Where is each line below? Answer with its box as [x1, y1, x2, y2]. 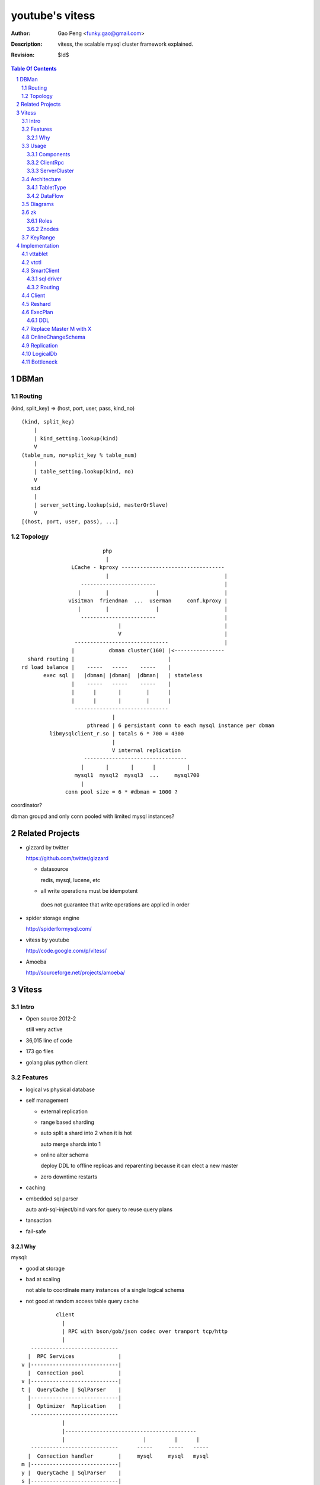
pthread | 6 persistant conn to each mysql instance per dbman [87, 722, 275, 729]
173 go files [25, 1048, 54, 1055]
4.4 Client [21, 292, 46, 299]
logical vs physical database [25, 1086, 95, 1093]
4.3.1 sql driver [27, 275, 62, 282]
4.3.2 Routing [27, 283, 59, 290]
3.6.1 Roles [27, 217, 53, 224]
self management [25, 1097, 69, 1104]
